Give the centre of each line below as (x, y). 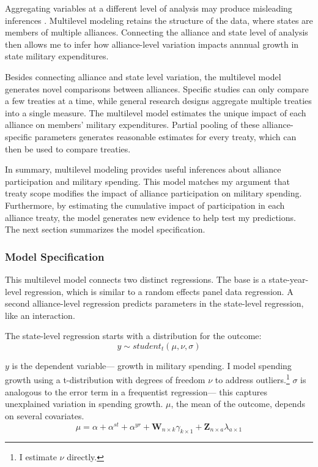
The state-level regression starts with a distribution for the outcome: (133, 336)
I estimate (38, 457)
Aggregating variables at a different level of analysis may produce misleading (149, 8)
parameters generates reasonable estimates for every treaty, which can (165, 136)
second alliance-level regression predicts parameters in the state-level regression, (154, 303)
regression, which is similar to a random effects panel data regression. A (159, 291)
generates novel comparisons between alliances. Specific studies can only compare (157, 88)
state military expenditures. (57, 56)
